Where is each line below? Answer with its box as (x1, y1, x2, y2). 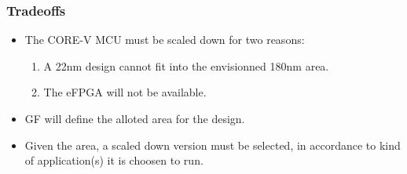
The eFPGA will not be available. (43, 84, 207, 100)
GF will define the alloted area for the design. (24, 111, 245, 126)
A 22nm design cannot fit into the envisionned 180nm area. (43, 57, 329, 74)
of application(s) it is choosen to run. (24, 152, 203, 169)
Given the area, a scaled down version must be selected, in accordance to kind (24, 136, 401, 153)
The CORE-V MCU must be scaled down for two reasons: (24, 31, 305, 48)
